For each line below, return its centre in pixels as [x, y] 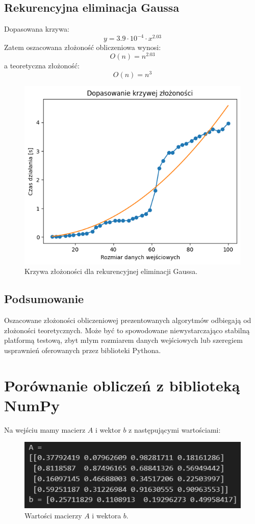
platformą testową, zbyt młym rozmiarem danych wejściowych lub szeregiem [123, 340]
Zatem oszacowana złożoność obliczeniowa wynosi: [83, 47]
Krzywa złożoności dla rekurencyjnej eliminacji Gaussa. [111, 271]
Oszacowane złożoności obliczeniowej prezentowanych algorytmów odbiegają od [128, 320]
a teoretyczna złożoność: [42, 65]
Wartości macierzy [53, 515]
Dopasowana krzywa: [37, 29]
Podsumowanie [44, 299]
